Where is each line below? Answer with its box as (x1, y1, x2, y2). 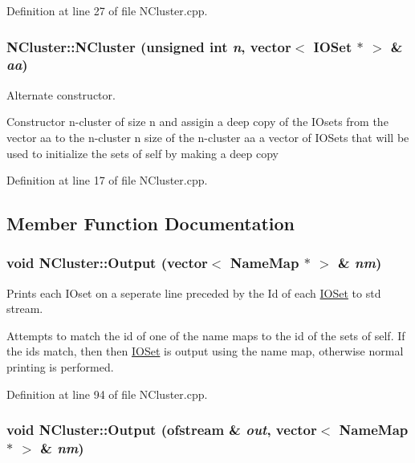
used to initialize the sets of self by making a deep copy (6, 144, 279, 161)
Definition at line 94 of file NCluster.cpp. (6, 385, 208, 402)
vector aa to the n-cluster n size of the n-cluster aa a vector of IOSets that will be (6, 128, 409, 145)
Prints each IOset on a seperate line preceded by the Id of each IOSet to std (6, 284, 381, 301)
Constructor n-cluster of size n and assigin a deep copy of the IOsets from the (6, 113, 389, 130)
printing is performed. (6, 359, 114, 376)
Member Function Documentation (6, 211, 295, 236)
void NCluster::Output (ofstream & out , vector (6, 420, 317, 440)
